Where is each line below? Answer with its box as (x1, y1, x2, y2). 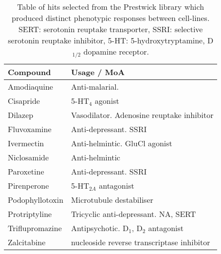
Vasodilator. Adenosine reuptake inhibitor (71, 109, 214, 120)
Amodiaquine (8, 80, 53, 92)
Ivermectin (8, 137, 44, 149)
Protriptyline (8, 208, 52, 219)
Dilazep (8, 109, 34, 120)
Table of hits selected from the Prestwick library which (17, 1, 204, 12)
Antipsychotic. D (71, 222, 129, 234)
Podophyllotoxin (8, 194, 64, 205)
